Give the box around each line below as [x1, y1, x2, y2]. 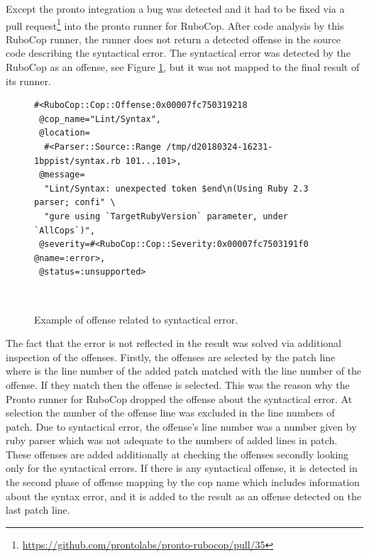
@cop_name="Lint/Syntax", [39, 114, 161, 124]
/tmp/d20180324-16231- [166, 142, 273, 152]
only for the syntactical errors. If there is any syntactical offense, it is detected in [6, 461, 358, 475]
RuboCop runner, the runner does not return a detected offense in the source [6, 31, 341, 46]
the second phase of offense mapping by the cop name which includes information [6, 475, 360, 490]
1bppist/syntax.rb [34, 155, 121, 166]
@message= [39, 170, 85, 180]
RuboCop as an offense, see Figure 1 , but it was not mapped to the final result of [6, 60, 360, 75]
